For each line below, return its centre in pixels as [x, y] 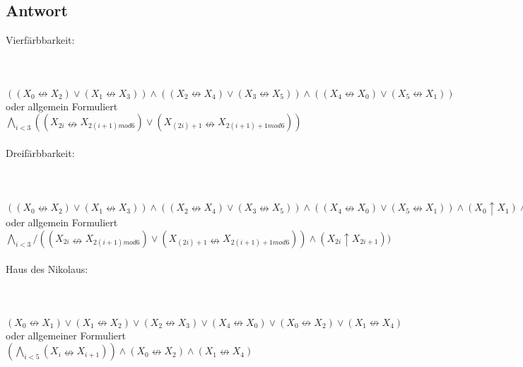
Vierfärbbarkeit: [40, 40]
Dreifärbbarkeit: [40, 152]
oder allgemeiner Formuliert [66, 335]
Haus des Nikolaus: [47, 269]
